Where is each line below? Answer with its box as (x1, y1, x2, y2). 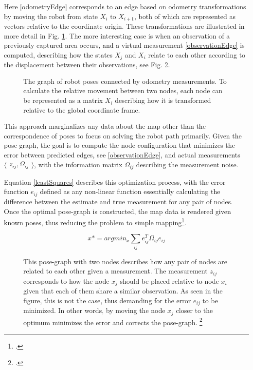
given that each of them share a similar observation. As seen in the (23, 286, 223, 296)
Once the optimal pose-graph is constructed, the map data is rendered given (4, 206, 231, 216)
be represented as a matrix (23, 95, 103, 105)
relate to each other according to (148, 49, 246, 59)
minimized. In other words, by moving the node (23, 305, 165, 315)
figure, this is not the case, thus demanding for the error (23, 295, 191, 305)
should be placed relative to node (120, 275, 219, 286)
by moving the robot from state (4, 11, 98, 21)
